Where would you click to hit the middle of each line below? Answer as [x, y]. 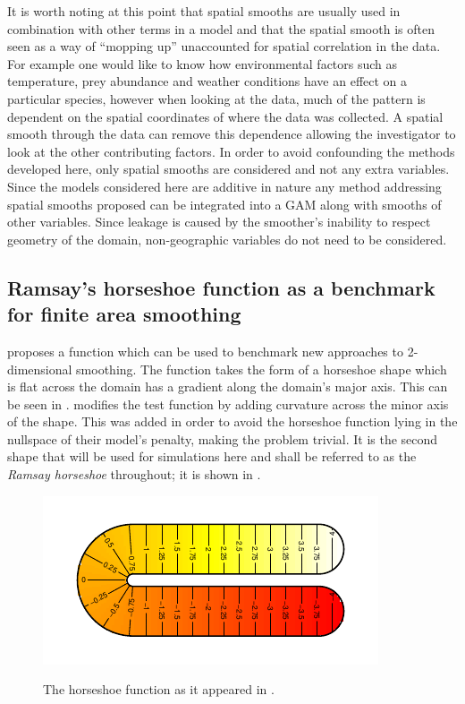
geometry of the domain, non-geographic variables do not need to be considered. [227, 239]
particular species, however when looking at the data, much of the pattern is [216, 98]
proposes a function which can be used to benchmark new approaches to [205, 351]
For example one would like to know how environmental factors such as [203, 63]
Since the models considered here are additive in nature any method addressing [224, 186]
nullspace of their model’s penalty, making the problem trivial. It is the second [223, 438]
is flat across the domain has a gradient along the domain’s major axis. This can [228, 386]
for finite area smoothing [124, 314]
